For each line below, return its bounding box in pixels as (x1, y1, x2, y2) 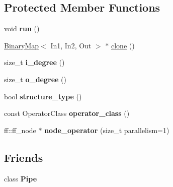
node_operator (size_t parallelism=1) (44, 124, 169, 135)
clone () (111, 40, 135, 50)
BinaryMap (4, 40, 39, 50)
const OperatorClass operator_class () (4, 108, 130, 118)
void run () (4, 23, 40, 34)
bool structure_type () (4, 91, 82, 101)
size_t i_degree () (4, 57, 65, 68)
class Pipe (4, 173, 37, 183)
